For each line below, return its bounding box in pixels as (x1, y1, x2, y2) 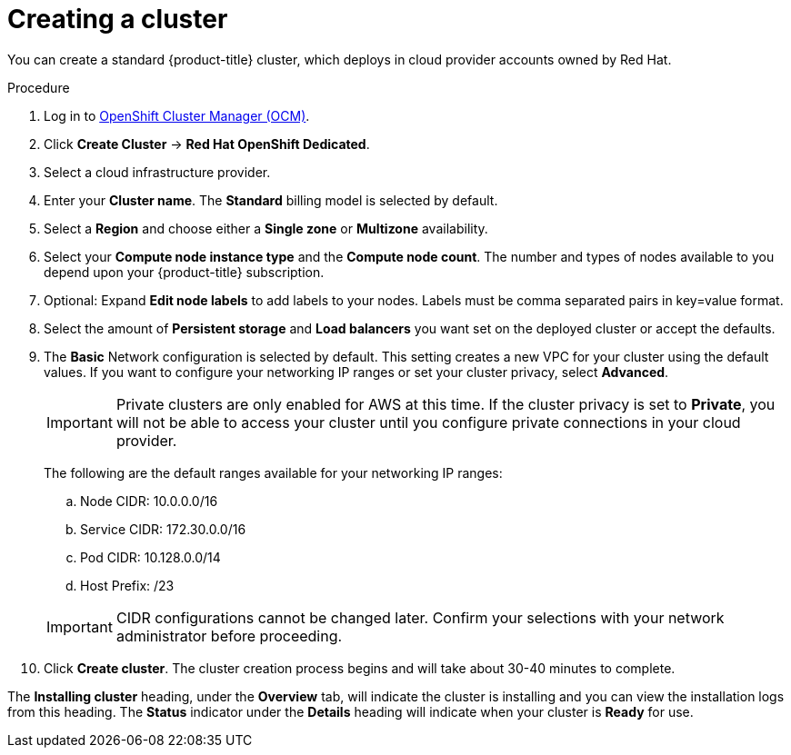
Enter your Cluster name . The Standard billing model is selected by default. (44, 192, 498, 208)
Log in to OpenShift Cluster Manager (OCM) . (44, 107, 310, 124)
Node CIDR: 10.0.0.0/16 (80, 492, 218, 509)
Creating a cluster (7, 4, 228, 35)
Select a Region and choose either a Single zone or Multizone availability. (44, 220, 488, 236)
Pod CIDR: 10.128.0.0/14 (80, 549, 221, 565)
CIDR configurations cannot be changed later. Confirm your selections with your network (115, 608, 725, 627)
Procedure (7, 79, 70, 95)
